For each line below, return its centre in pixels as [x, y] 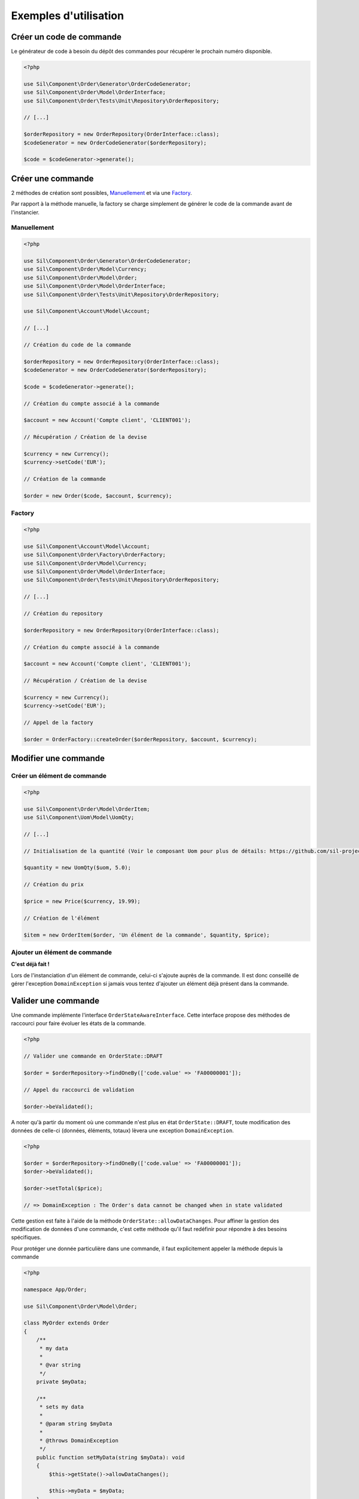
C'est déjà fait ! [31, 964]
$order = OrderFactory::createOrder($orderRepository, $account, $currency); [140, 739]
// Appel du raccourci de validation [79, 1089]
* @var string [60, 1365]
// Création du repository [63, 613]
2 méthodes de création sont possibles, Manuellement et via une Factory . [102, 192]
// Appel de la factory [59, 723]
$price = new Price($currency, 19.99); [82, 901]
